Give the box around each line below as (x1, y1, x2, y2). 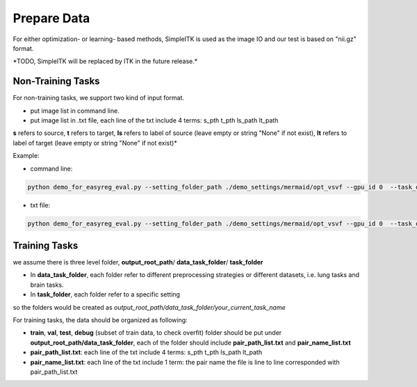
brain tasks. (30, 281, 64, 289)
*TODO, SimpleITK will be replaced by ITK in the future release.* (13, 57, 198, 65)
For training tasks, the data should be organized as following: (13, 315, 188, 324)
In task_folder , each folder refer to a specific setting (30, 290, 181, 299)
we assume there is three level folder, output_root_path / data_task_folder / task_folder (13, 258, 263, 267)
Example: (13, 152, 40, 160)
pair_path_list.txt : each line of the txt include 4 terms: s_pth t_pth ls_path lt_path (30, 348, 263, 356)
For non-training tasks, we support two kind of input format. (13, 94, 184, 102)
